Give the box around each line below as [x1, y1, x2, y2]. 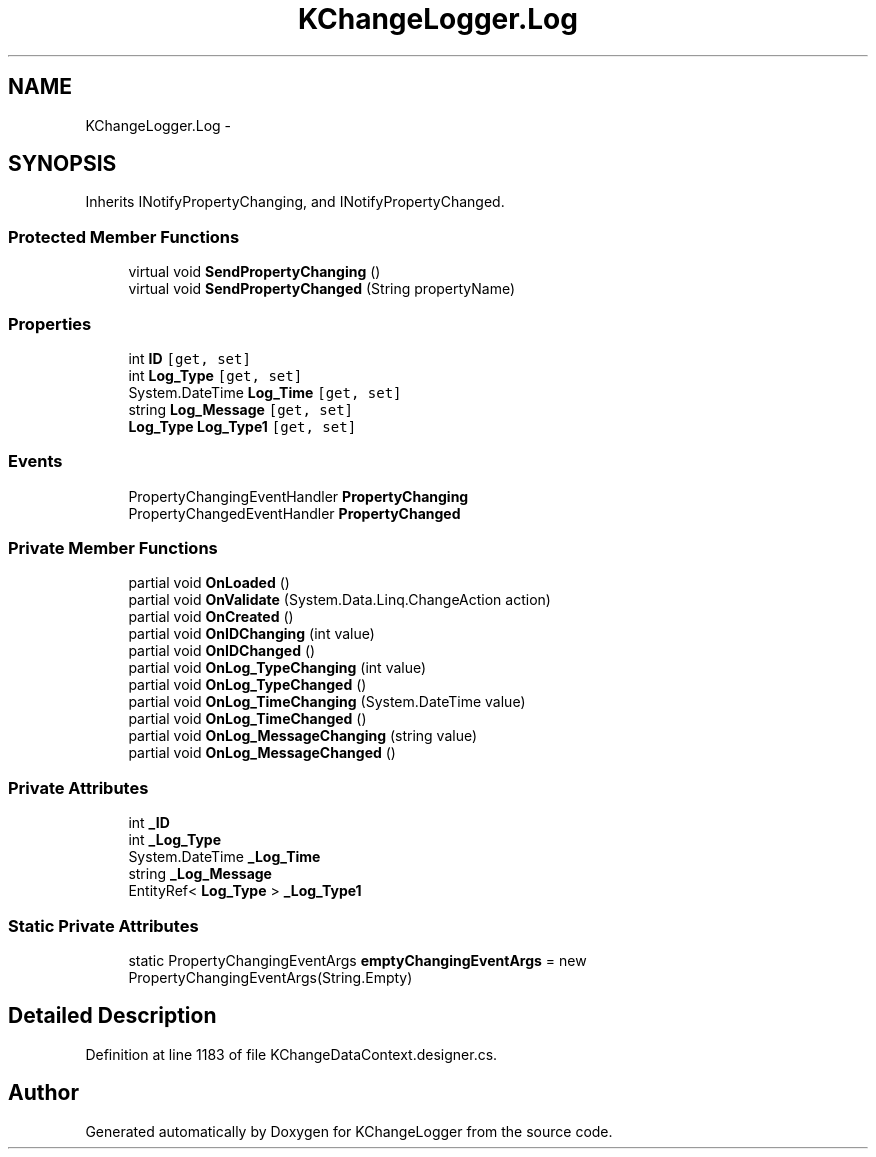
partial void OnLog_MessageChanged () [128, 744, 396, 762]
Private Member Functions [8, 538, 218, 559]
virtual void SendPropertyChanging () [128, 263, 381, 281]
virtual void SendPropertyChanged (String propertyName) [128, 280, 516, 298]
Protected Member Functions [8, 226, 240, 247]
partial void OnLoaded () [128, 574, 290, 592]
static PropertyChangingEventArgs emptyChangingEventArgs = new [128, 951, 587, 969]
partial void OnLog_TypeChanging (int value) [128, 659, 427, 677]
